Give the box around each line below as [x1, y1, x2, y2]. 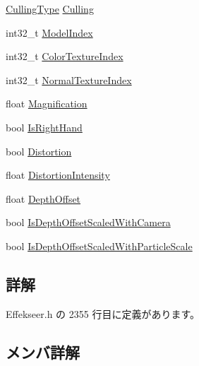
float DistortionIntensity [6, 167, 110, 182]
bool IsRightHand [6, 119, 83, 134]
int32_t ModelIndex [6, 25, 93, 40]
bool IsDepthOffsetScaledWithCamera [6, 215, 171, 230]
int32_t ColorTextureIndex [6, 49, 123, 64]
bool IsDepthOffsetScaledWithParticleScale [6, 238, 193, 253]
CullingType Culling [6, 1, 94, 16]
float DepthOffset [6, 191, 81, 206]
